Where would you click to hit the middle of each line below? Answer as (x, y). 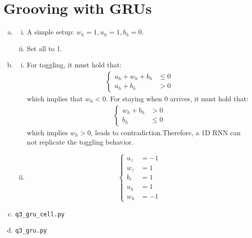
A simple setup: (51, 32)
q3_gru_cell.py (40, 214)
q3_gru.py (31, 231)
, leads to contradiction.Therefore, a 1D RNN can (166, 132)
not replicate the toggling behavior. (80, 142)
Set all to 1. (45, 48)
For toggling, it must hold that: (74, 65)
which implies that (55, 98)
